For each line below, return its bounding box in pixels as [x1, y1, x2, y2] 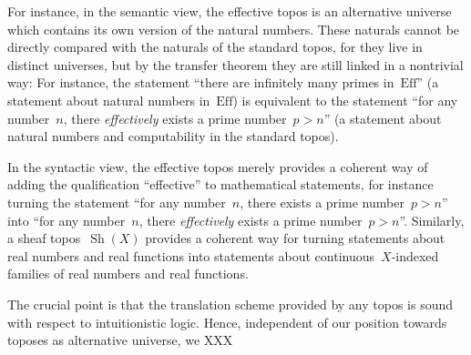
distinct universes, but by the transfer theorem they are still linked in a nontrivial [7, 55, 464, 74]
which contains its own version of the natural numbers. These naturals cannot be [7, 19, 460, 38]
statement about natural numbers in [7, 90, 210, 109]
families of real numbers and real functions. [7, 264, 249, 283]
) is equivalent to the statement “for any [232, 90, 458, 109]
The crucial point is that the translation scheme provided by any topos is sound [7, 294, 454, 313]
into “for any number [7, 210, 126, 229]
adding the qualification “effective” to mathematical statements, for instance [7, 175, 434, 194]
